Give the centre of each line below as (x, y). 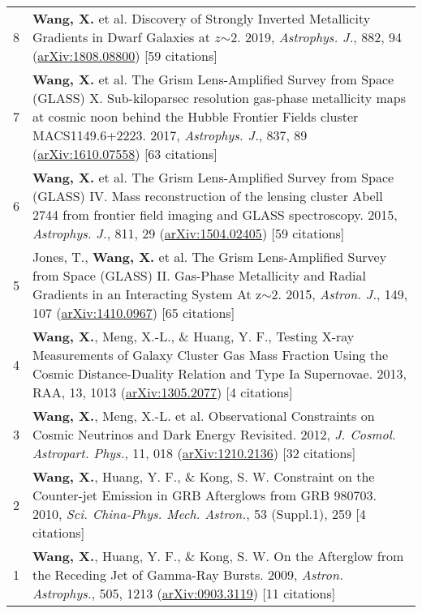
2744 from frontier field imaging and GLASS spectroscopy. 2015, (215, 214)
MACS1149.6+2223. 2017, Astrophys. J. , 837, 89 (170, 135)
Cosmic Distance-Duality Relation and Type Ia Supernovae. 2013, (220, 373)
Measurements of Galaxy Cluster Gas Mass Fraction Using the (211, 355)
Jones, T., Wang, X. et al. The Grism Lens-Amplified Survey (210, 257)
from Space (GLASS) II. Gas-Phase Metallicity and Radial (199, 275)
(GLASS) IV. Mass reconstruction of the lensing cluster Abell (208, 196)
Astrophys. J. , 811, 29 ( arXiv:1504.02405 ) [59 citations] (189, 233)
